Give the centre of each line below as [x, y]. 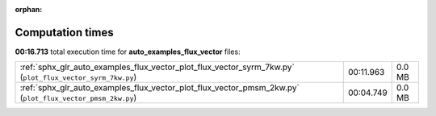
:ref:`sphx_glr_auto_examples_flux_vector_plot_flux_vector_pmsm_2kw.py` [160, 88]
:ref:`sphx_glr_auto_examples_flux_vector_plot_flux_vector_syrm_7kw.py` [157, 67]
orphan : [29, 9]
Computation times [64, 32]
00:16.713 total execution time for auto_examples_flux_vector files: [128, 52]
